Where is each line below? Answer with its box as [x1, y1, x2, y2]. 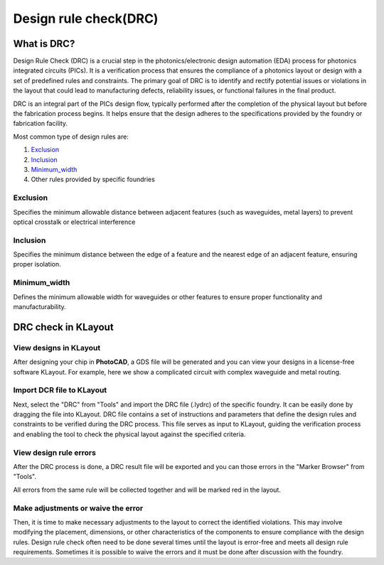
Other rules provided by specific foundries [31, 175, 156, 184]
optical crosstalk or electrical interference [13, 217, 136, 226]
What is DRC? [13, 38, 75, 50]
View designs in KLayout [13, 343, 101, 353]
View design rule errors [13, 448, 96, 458]
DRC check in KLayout [13, 321, 114, 333]
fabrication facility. [13, 119, 68, 128]
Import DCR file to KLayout [13, 385, 107, 395]
